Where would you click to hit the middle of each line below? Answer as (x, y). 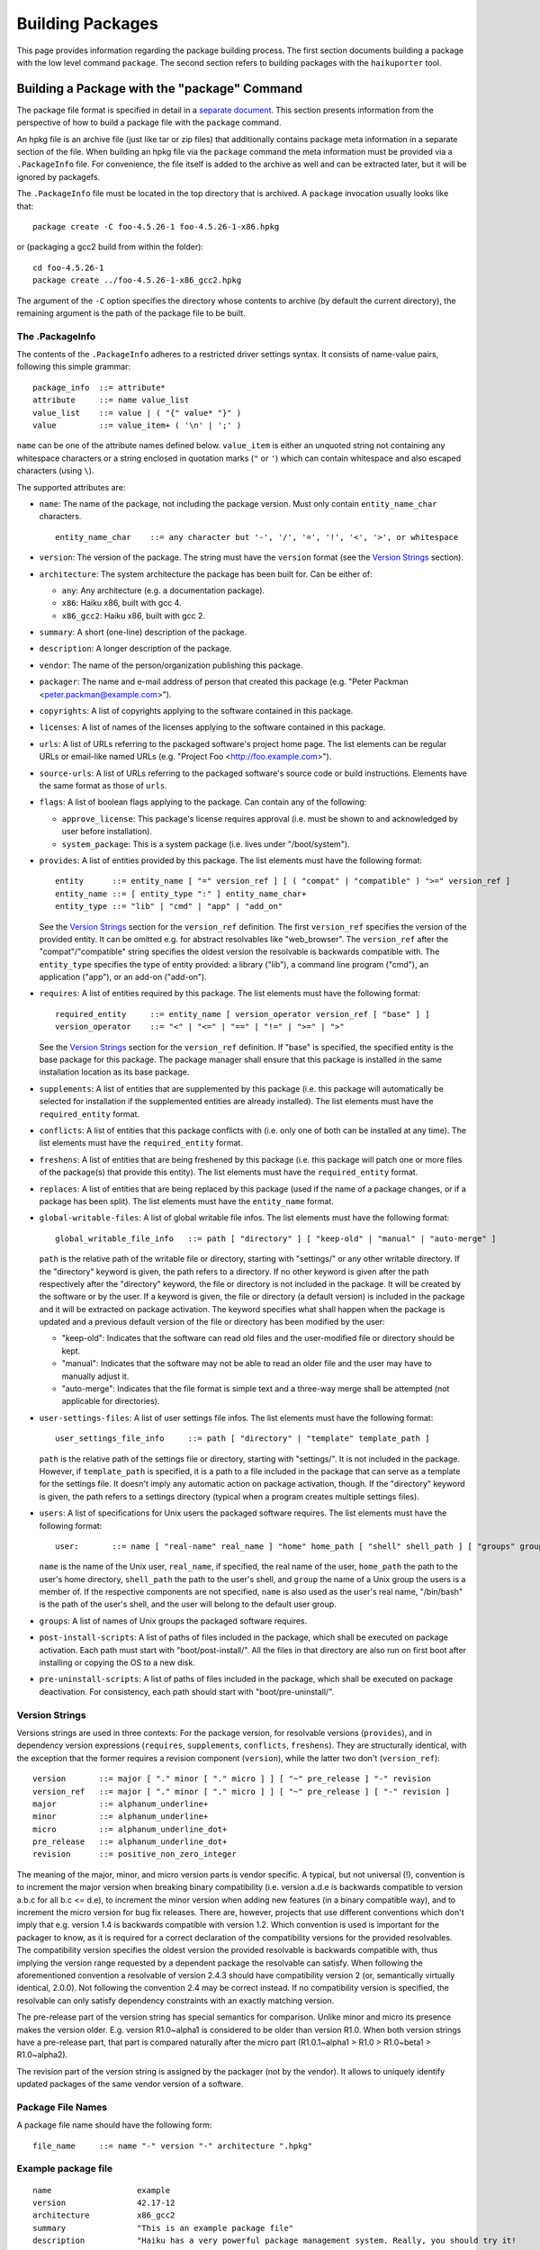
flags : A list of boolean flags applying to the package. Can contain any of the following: (203, 802)
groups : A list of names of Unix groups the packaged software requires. (173, 1621)
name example (102, 2190)
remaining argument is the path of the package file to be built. (131, 313)
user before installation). (107, 832)
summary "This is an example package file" (163, 2228)
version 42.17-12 (104, 2203)
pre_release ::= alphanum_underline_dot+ (130, 1842)
